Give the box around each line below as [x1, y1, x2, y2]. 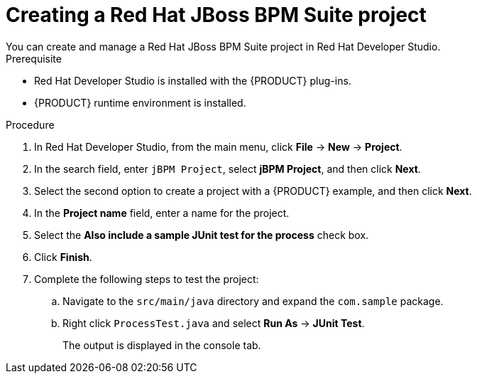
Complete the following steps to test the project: [34, 272, 259, 285]
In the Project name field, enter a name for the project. [34, 206, 290, 219]
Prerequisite [6, 52, 62, 65]
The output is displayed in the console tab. [62, 338, 261, 351]
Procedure [6, 118, 55, 131]
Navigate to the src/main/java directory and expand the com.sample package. [62, 294, 444, 307]
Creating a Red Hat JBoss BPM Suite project [6, 3, 427, 27]
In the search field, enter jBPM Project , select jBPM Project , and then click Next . [34, 162, 421, 175]
